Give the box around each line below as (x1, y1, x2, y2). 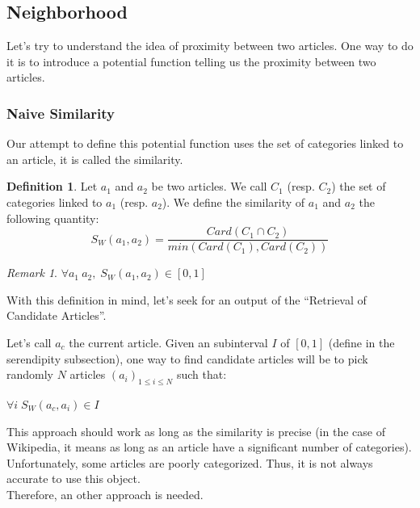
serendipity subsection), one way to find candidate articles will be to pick (6, 350, 368, 367)
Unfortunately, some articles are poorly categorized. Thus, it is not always (6, 454, 373, 471)
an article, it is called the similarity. (6, 150, 183, 167)
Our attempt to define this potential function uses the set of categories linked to (6, 135, 404, 152)
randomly (6, 366, 54, 383)
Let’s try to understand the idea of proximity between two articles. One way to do (6, 37, 414, 54)
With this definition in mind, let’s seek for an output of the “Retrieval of (6, 291, 367, 308)
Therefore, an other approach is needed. (6, 485, 204, 502)
